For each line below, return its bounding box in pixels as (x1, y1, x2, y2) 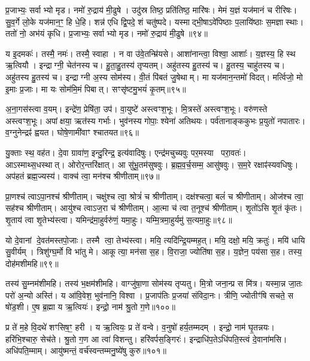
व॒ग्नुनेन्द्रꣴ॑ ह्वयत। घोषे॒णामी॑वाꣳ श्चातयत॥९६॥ (5, 126, 139, 139)
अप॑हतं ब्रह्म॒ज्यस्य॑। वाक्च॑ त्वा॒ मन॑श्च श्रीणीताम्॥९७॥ (5, 170, 160, 182)
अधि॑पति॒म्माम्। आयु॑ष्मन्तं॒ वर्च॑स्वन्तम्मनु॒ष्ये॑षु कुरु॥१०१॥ (5, 344, 167, 357)
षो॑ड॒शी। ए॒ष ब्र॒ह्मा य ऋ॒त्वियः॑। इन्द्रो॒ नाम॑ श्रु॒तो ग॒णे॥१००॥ (5, 300, 176, 313)
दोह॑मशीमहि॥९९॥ (5, 257, 59, 269)
